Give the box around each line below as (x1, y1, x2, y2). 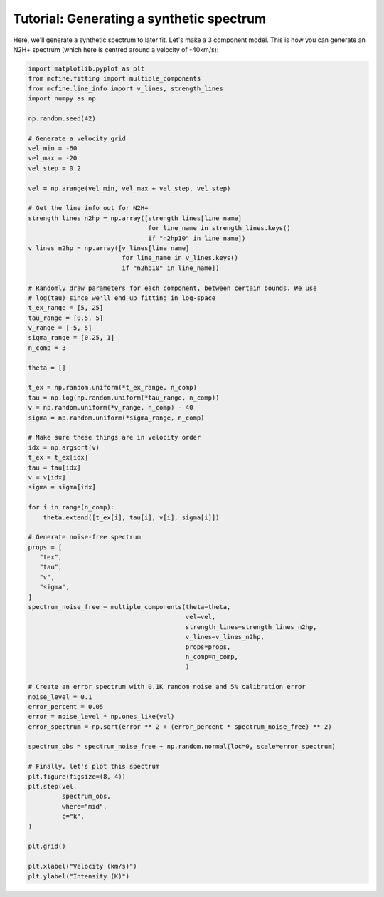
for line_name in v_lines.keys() (122, 254, 238, 262)
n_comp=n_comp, (185, 653, 238, 660)
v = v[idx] (28, 473, 66, 481)
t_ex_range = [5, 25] (28, 304, 104, 312)
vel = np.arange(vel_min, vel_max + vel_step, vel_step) (28, 184, 231, 192)
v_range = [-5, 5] (28, 324, 92, 332)
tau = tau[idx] (28, 463, 81, 472)
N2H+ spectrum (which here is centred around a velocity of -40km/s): (13, 45, 219, 53)
